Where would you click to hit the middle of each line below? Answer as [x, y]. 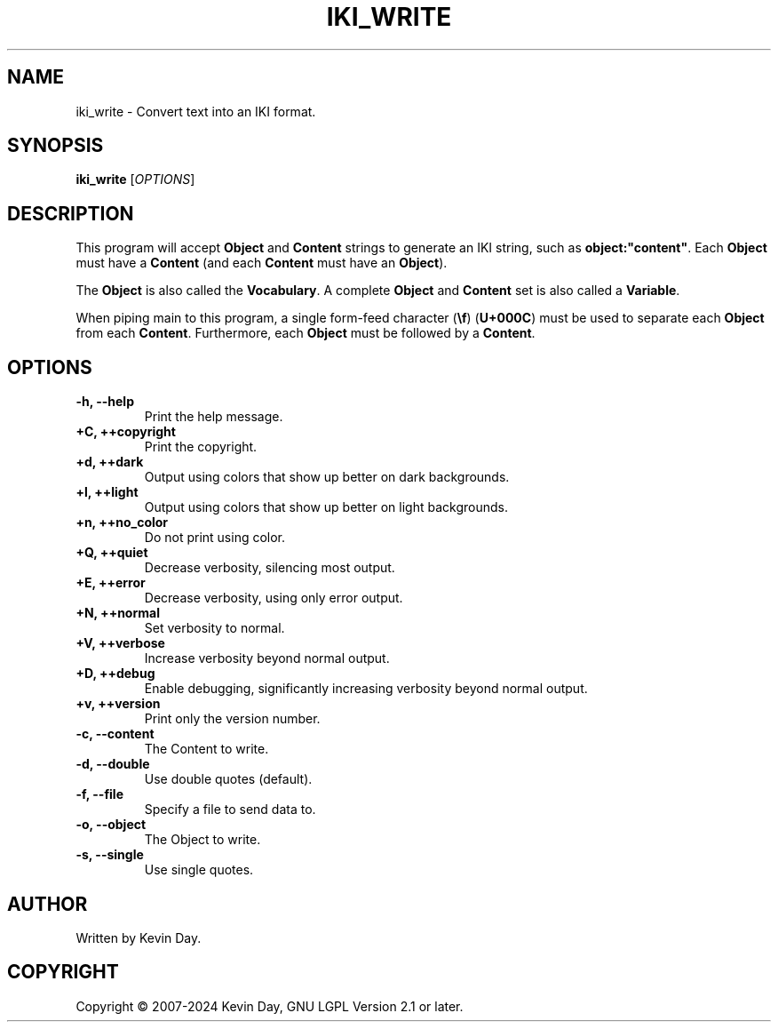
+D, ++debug [115, 674]
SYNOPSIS [56, 146]
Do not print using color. [215, 538]
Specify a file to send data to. [230, 810]
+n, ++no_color [122, 522]
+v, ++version [118, 704]
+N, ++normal [118, 613]
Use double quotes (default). [228, 779]
